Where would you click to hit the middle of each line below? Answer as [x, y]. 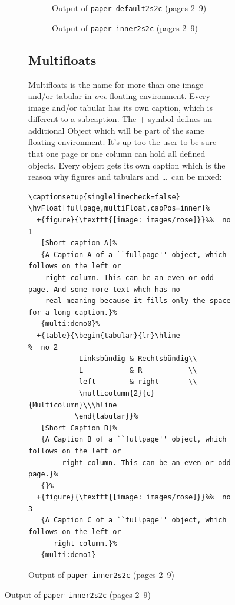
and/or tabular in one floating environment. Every [119, 96]
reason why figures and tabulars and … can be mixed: [125, 177]
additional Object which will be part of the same [116, 130]
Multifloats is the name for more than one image [116, 84]
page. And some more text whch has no [104, 289]
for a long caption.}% [73, 312]
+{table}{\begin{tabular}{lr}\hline [108, 335]
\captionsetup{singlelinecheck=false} [104, 197]
